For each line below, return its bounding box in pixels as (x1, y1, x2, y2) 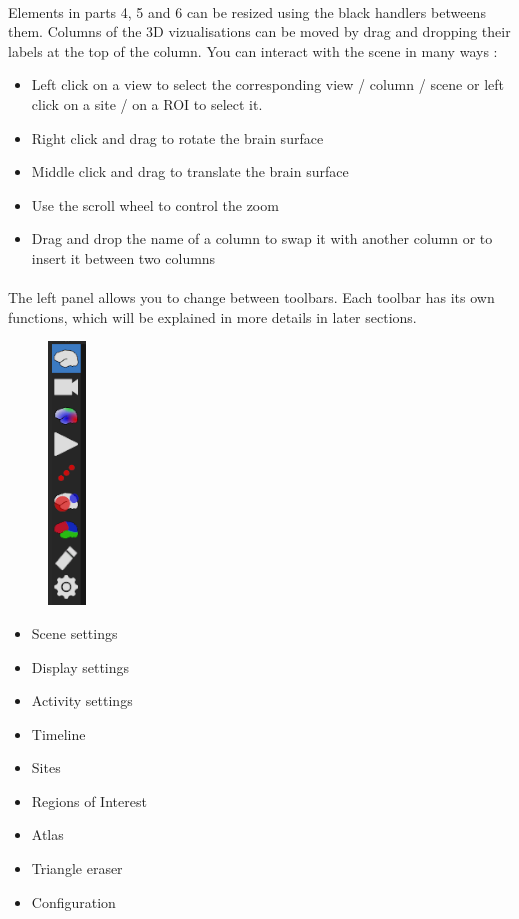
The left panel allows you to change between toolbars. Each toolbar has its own (8, 287, 495, 308)
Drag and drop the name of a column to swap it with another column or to (31, 228, 493, 249)
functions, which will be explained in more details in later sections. (8, 306, 417, 327)
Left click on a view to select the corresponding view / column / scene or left (31, 74, 504, 95)
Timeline (31, 723, 86, 744)
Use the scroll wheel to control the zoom (31, 194, 279, 215)
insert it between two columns (31, 247, 216, 268)
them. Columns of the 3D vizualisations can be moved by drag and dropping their (8, 21, 511, 42)
